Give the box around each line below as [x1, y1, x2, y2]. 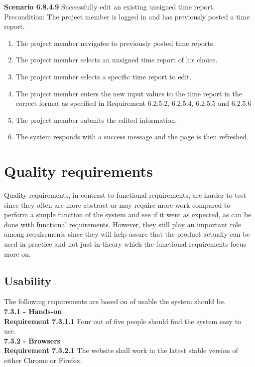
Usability [4, 273, 51, 288]
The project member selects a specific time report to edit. [15, 71, 192, 81]
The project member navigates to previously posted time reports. [15, 37, 215, 48]
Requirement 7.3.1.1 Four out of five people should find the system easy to [4, 316, 242, 326]
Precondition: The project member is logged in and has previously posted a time [4, 11, 250, 21]
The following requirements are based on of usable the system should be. [4, 296, 226, 307]
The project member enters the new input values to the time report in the [15, 88, 242, 98]
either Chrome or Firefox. [4, 355, 82, 365]
